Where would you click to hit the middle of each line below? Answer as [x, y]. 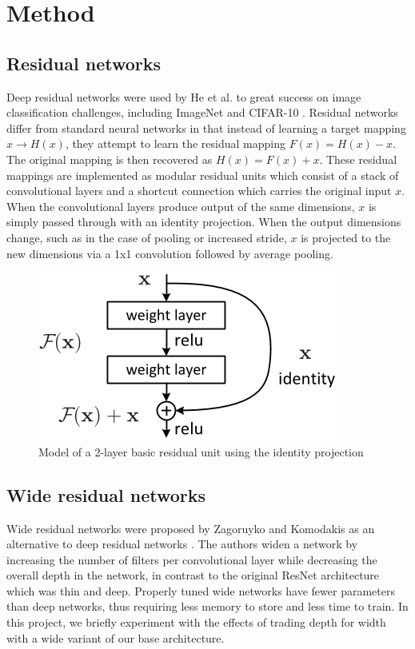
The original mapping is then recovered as [110, 159]
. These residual [358, 159]
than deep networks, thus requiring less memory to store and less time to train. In [207, 606]
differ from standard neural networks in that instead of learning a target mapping [206, 127]
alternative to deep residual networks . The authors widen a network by [182, 544]
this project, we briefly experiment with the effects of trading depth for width [196, 622]
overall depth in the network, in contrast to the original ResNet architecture [193, 575]
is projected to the [346, 237]
